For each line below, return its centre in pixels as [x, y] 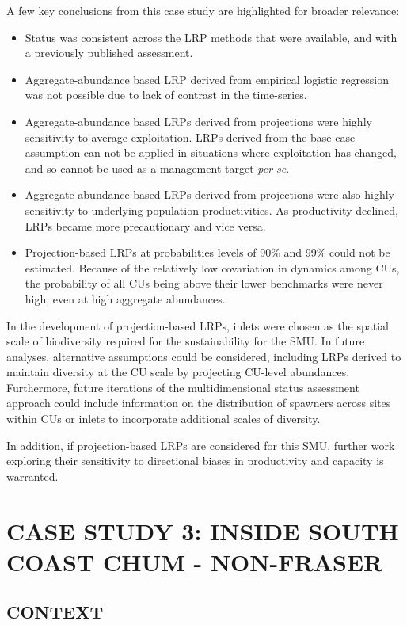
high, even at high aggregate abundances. [125, 298]
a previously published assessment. [109, 53]
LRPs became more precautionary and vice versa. [145, 225]
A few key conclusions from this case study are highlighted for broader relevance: [203, 10]
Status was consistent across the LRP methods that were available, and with [211, 37]
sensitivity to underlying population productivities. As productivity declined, [211, 210]
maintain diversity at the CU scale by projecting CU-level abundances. [178, 372]
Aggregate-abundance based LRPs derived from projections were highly [198, 121]
